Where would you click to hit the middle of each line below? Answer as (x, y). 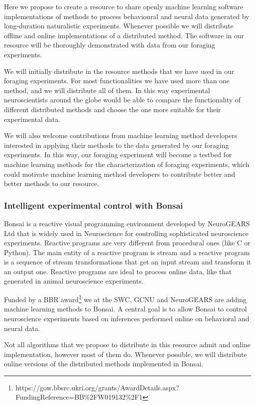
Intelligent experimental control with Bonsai (94, 205)
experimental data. (32, 119)
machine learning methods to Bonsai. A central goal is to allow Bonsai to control (126, 309)
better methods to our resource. (51, 183)
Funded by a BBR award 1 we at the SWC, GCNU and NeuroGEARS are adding (125, 298)
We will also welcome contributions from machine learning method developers (121, 135)
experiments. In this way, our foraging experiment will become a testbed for (118, 155)
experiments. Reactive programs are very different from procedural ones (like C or (127, 243)
